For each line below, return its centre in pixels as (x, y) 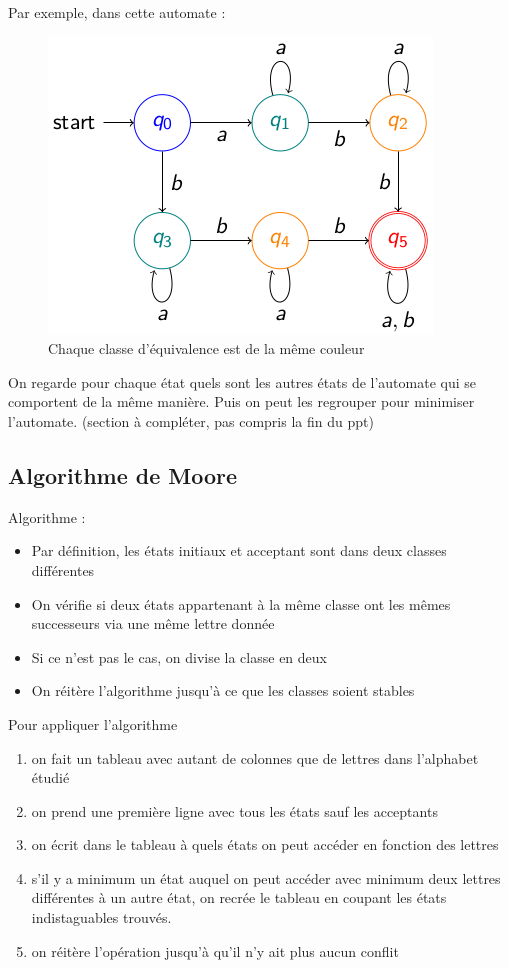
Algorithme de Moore (123, 474)
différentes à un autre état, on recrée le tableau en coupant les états (239, 897)
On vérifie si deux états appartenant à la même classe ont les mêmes (241, 603)
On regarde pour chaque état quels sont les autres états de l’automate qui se (242, 381)
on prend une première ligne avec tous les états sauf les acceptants (234, 810)
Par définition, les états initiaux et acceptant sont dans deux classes (239, 550)
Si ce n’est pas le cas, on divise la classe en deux (179, 656)
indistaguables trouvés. (101, 917)
